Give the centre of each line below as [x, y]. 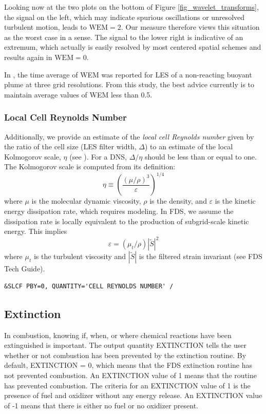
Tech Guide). [25, 269]
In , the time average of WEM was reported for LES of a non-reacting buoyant [128, 74]
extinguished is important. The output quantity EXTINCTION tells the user [125, 345]
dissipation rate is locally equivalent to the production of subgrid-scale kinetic [127, 221]
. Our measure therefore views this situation [190, 27]
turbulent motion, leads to [45, 27]
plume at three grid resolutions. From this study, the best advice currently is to [129, 84]
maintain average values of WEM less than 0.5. [78, 94]
